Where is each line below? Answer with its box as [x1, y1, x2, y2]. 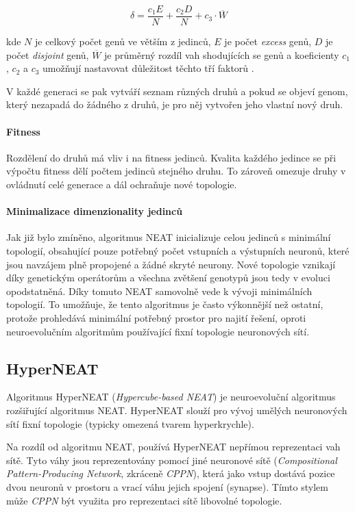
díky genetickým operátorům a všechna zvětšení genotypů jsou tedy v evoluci [6, 270, 330, 285]
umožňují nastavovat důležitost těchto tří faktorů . [42, 61, 254, 75]
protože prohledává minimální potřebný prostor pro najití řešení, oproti [6, 310, 306, 324]
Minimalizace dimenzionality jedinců [6, 204, 183, 218]
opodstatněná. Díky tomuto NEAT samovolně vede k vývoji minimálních [6, 283, 313, 298]
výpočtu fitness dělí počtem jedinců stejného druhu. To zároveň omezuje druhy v [6, 164, 346, 178]
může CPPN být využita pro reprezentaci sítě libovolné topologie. [6, 493, 282, 507]
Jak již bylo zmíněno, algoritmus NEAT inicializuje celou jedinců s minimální [6, 230, 331, 244]
